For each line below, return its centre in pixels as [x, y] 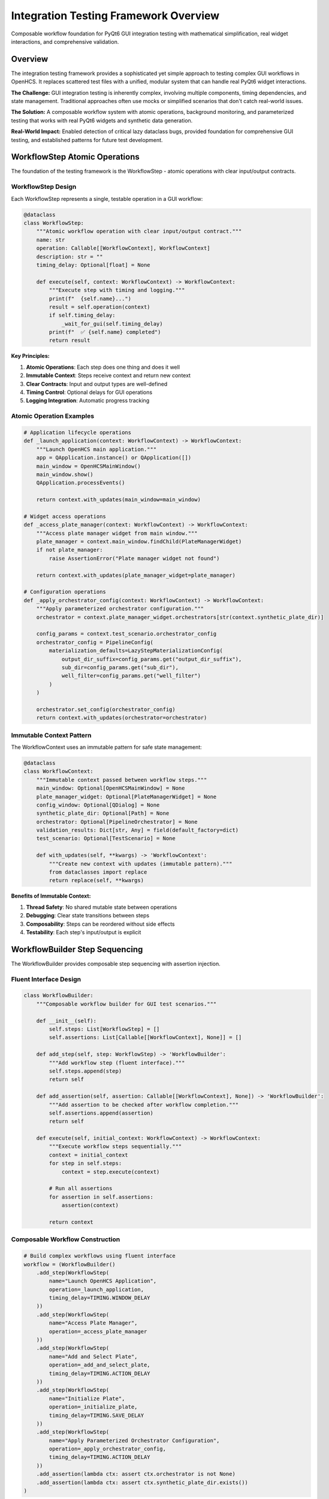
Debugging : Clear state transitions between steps [88, 916]
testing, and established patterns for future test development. [87, 140]
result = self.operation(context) [99, 307]
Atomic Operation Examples [53, 416]
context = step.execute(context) [111, 1172]
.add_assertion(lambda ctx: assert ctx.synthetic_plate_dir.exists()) [142, 1482]
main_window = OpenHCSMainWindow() [88, 466]
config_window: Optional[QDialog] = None [98, 805]
